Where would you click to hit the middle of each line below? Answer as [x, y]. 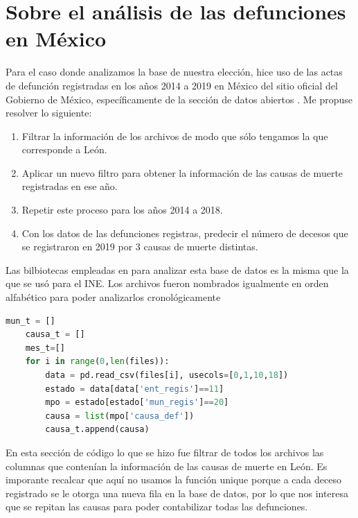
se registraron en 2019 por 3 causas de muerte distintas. [140, 247]
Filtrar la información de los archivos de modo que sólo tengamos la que [175, 136]
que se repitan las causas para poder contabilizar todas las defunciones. [157, 507]
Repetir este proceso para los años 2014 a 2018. [122, 210]
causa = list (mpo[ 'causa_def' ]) [120, 416]
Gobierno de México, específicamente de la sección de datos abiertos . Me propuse [179, 99]
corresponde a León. [64, 149]
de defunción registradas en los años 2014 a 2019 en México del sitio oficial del [172, 85]
